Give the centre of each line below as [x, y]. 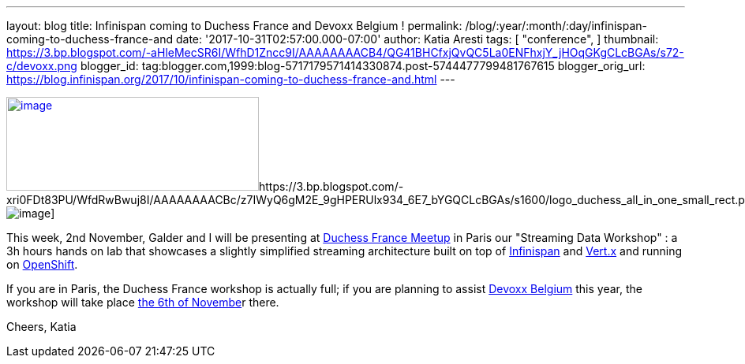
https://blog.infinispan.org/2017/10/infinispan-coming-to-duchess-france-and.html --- [231, 79]
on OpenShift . [42, 264]
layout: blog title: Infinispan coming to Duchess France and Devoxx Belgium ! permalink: [234, 26]
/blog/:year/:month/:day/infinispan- [556, 26]
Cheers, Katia [41, 327]
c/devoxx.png [42, 66]
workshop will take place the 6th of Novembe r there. [143, 302]
